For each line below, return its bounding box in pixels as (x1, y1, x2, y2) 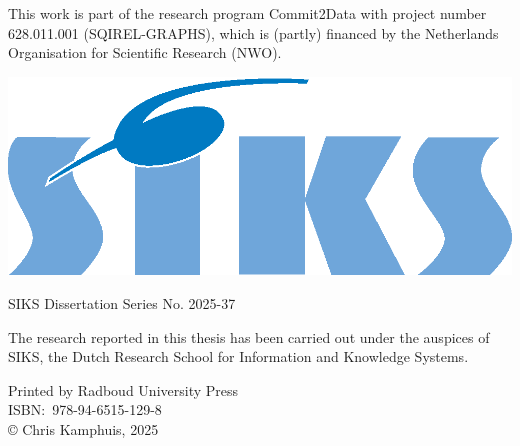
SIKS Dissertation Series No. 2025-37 (8, 292, 236, 313)
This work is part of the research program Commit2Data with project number (8, 3, 487, 23)
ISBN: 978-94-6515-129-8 (8, 399, 162, 420)
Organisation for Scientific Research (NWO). (8, 42, 282, 63)
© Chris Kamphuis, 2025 (8, 418, 159, 439)
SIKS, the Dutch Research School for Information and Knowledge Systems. (8, 346, 469, 367)
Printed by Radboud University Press (8, 379, 239, 400)
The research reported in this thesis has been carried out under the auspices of (8, 326, 490, 347)
